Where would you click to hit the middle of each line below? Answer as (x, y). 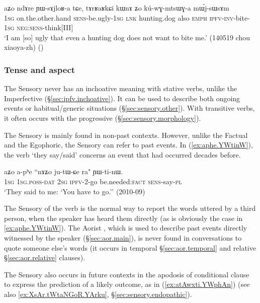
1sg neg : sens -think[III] (39, 27)
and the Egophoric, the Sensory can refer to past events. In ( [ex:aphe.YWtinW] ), (128, 145)
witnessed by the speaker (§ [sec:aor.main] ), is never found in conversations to (123, 237)
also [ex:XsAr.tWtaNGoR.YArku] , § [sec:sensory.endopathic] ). (98, 294)
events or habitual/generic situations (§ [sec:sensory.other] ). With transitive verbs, (129, 108)
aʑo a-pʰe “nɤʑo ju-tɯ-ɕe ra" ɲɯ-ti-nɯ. (63, 171)
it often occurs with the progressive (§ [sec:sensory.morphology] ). (103, 118)
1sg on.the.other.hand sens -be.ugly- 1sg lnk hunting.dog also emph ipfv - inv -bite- (127, 17)
